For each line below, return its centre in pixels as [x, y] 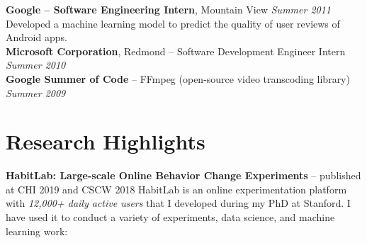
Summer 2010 [36, 65]
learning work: [37, 231]
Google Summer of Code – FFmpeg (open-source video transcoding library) [178, 78]
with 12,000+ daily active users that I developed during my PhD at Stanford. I [178, 203]
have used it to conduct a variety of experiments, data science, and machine [170, 217]
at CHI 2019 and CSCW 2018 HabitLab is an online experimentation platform [176, 189]
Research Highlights [106, 141]
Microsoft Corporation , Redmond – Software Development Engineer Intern [176, 51]
